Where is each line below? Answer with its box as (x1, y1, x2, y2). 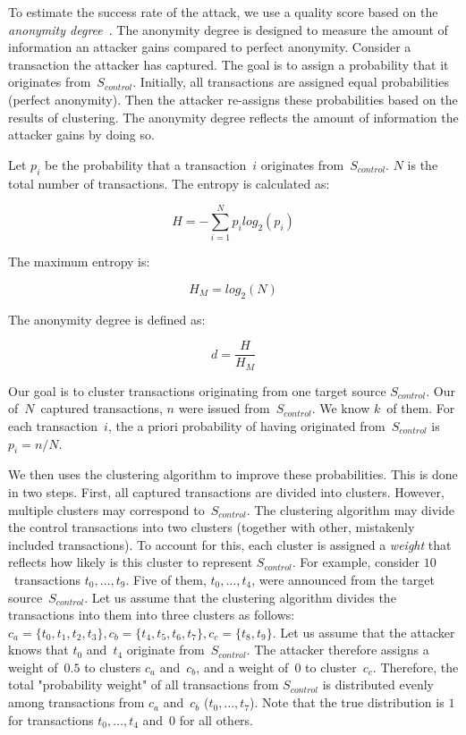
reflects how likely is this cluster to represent (8, 553, 253, 571)
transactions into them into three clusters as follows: (8, 605, 295, 624)
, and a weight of (196, 657, 289, 676)
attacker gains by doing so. (8, 125, 155, 144)
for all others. (179, 710, 253, 729)
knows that (8, 640, 69, 659)
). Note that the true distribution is (250, 693, 445, 712)
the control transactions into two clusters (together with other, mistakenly (8, 518, 415, 536)
